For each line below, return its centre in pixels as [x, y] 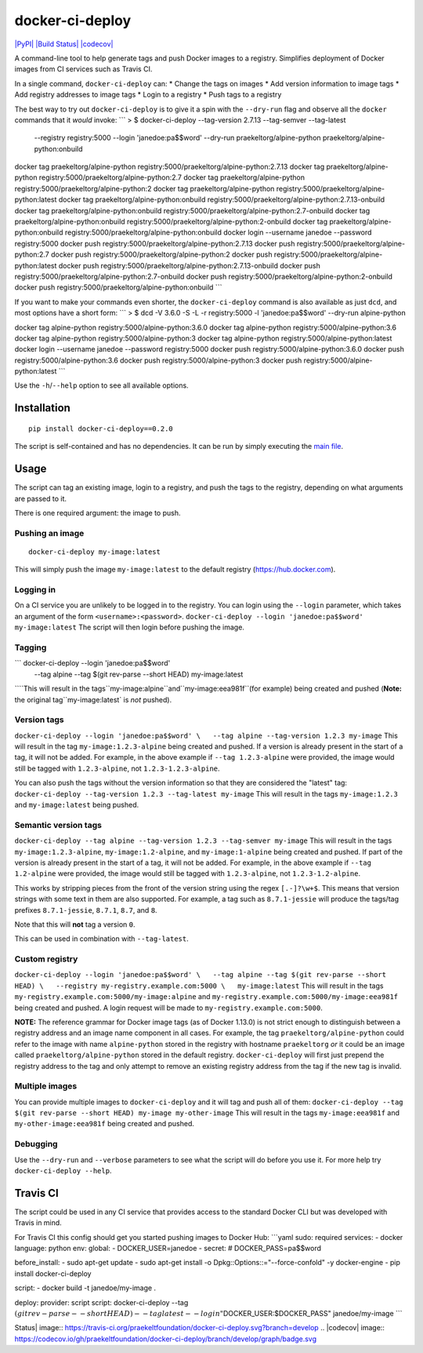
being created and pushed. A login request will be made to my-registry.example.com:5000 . [168, 1008]
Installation [42, 408]
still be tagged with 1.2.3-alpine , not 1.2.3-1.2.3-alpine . [117, 768]
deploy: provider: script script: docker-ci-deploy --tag [101, 1302]
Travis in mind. [38, 1223]
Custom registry [46, 959]
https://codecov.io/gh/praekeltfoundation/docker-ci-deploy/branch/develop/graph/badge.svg [166, 1339]
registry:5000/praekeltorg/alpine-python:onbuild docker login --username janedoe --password [218, 232]
